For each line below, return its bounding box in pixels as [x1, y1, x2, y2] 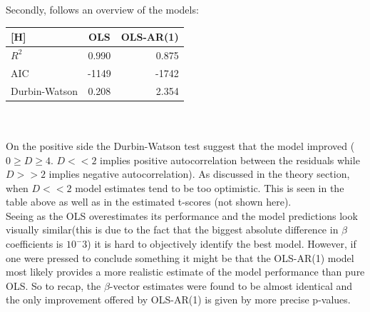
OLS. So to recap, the [6, 278, 101, 293]
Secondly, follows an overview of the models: [6, 2, 199, 16]
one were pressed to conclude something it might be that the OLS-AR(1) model [6, 250, 354, 265]
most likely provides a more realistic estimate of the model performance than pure [6, 264, 365, 279]
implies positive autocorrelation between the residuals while [100, 152, 360, 167]
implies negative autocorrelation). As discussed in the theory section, [48, 166, 350, 181]
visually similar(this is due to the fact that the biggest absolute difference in [6, 222, 339, 237]
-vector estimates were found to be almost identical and [109, 278, 353, 293]
